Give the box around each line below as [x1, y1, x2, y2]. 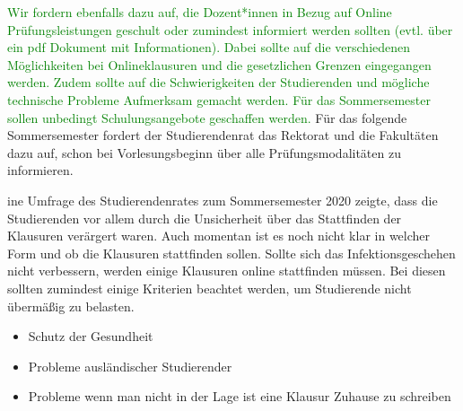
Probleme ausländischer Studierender [28, 356, 232, 375]
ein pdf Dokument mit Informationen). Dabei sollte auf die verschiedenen [7, 38, 411, 57]
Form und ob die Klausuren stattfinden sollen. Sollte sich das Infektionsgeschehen [7, 243, 456, 262]
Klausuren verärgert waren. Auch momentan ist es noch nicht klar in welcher [7, 226, 431, 245]
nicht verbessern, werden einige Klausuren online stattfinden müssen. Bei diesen [7, 261, 446, 280]
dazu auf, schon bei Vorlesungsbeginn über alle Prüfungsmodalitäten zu [7, 143, 401, 162]
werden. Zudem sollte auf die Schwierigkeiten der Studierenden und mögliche [7, 73, 430, 92]
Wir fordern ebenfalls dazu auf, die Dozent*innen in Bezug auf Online [7, 3, 392, 21]
